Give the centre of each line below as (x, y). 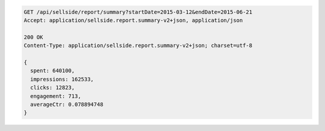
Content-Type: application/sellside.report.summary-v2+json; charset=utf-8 (138, 46)
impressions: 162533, (62, 79)
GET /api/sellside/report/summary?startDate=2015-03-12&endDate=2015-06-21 (138, 12)
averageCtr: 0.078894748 (67, 104)
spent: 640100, (53, 71)
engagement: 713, (56, 96)
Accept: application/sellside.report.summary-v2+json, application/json (133, 20)
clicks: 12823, (53, 88)
